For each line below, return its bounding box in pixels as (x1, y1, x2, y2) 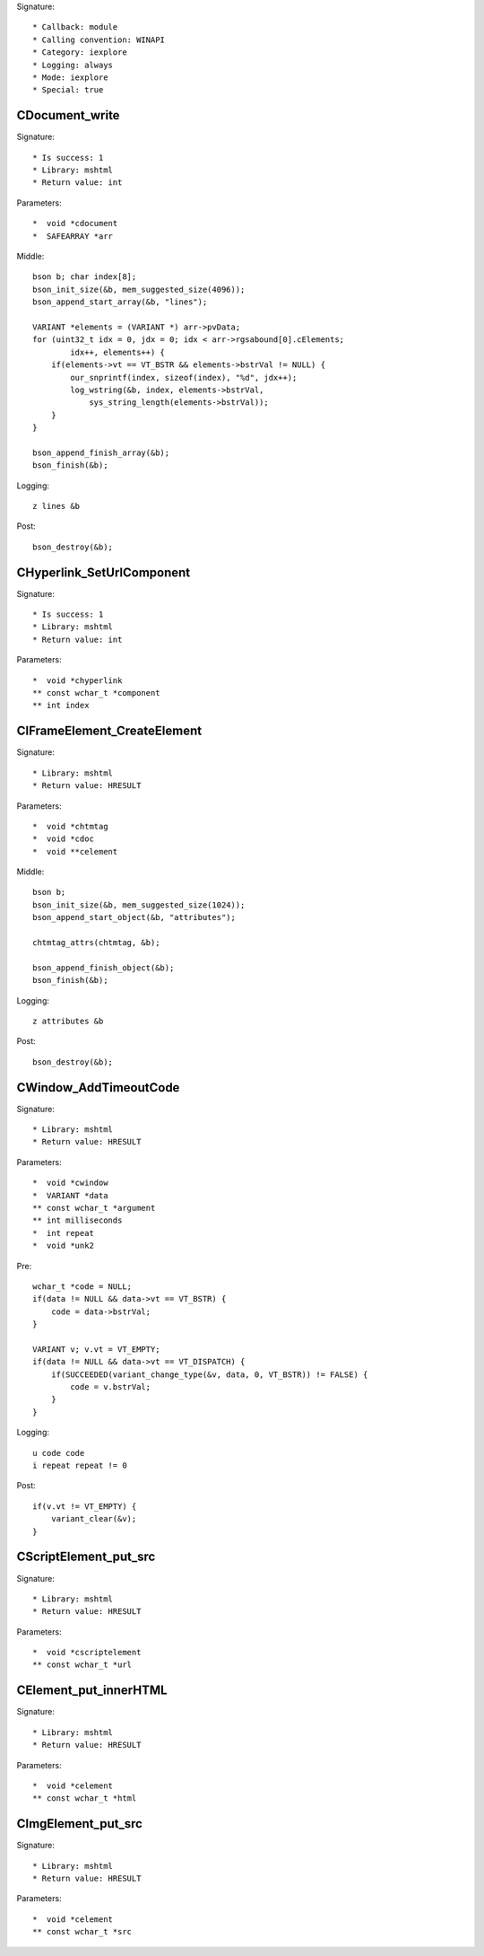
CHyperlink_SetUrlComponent (16, 565, 191, 580)
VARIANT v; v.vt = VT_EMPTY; (32, 1344, 160, 1355)
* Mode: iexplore (32, 72, 108, 83)
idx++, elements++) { (70, 346, 166, 357)
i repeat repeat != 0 (32, 1460, 127, 1471)
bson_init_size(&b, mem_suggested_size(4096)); (32, 284, 246, 294)
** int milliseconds (32, 1215, 123, 1225)
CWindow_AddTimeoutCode (16, 1080, 180, 1095)
